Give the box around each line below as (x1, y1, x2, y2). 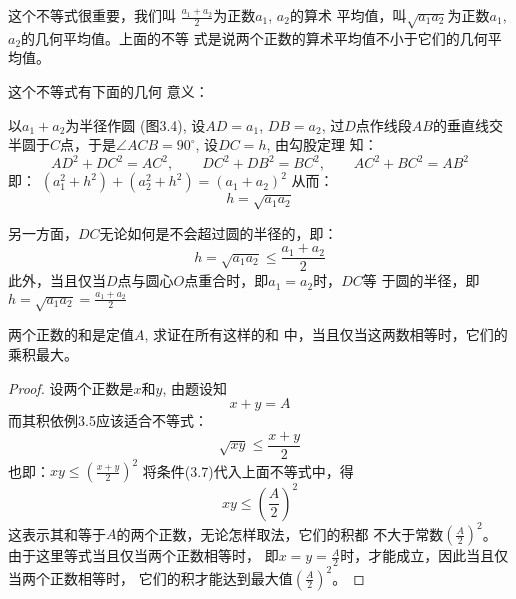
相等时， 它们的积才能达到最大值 (77, 567, 293, 588)
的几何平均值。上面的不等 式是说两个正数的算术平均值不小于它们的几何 (21, 27, 488, 48)
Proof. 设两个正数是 (8, 377, 134, 398)
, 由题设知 (162, 377, 228, 398)
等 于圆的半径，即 (362, 270, 480, 291)
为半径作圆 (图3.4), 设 (65, 114, 206, 135)
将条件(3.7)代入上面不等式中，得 (142, 460, 354, 481)
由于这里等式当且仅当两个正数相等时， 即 (8, 545, 279, 566)
